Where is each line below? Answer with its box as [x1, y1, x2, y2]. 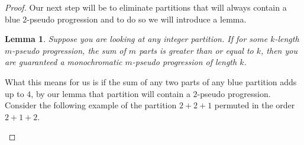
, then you [261, 44, 297, 56]
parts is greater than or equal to [139, 44, 254, 56]
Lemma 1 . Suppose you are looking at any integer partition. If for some [5, 33, 268, 45]
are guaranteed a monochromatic [5, 56, 122, 68]
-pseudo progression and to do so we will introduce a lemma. [27, 12, 247, 25]
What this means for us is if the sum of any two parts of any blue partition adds [5, 75, 297, 88]
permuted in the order [214, 99, 295, 111]
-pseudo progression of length [132, 56, 237, 68]
